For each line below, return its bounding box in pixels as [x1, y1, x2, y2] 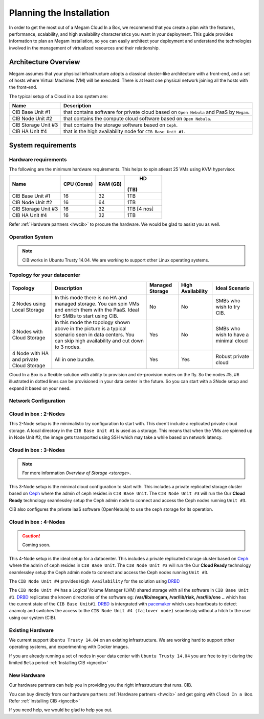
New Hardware [9, 671, 45, 678]
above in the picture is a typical [54, 325, 127, 332]
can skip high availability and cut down [54, 337, 144, 344]
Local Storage [12, 306, 44, 313]
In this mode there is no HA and [54, 294, 127, 301]
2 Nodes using [12, 300, 46, 307]
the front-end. [9, 84, 38, 90]
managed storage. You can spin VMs [54, 300, 139, 307]
